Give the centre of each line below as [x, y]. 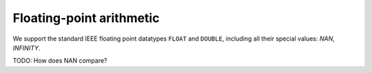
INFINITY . [27, 48]
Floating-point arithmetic [86, 18]
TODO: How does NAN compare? [60, 61]
